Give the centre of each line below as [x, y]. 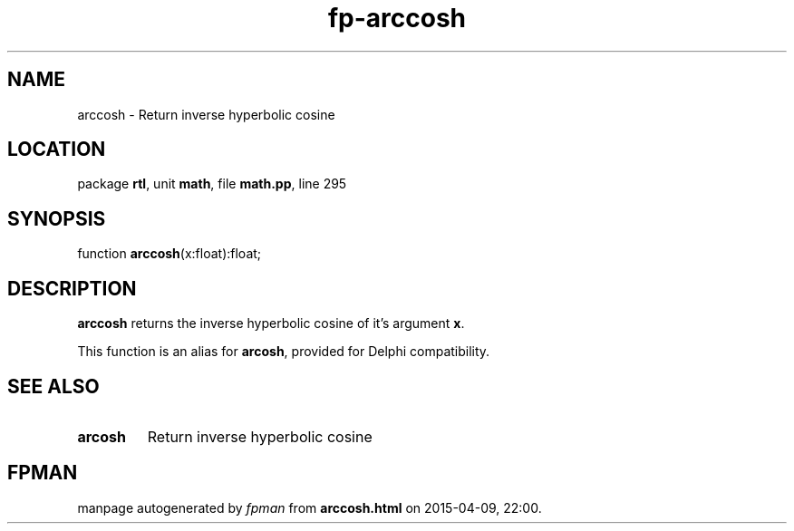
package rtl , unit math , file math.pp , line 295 [212, 184]
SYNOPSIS [57, 218]
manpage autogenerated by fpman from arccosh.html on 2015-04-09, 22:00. [310, 507]
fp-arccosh [397, 18]
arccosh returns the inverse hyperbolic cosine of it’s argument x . [271, 323]
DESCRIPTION [72, 288]
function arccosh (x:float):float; [169, 254]
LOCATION [57, 150]
